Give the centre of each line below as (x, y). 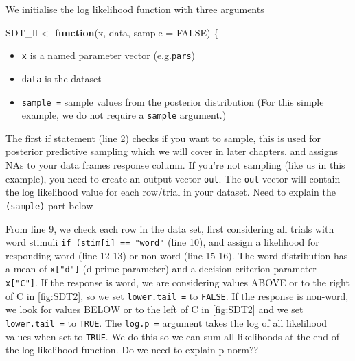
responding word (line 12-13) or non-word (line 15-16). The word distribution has (177, 255)
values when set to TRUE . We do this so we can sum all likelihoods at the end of (172, 336)
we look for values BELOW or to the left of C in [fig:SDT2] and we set (154, 309)
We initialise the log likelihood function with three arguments (135, 9)
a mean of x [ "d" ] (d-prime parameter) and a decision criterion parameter (161, 269)
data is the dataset (61, 78)
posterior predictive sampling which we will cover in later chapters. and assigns (172, 151)
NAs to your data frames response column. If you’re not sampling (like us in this (175, 165)
